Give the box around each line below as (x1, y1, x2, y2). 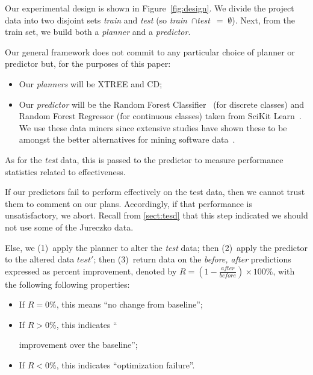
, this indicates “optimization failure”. (56, 359, 195, 371)
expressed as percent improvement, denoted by (5, 264, 177, 277)
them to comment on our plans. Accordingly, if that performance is (5, 197, 252, 209)
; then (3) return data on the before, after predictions (93, 253, 291, 265)
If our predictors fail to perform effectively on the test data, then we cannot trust (5, 185, 305, 198)
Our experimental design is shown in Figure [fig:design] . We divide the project (5, 2, 294, 14)
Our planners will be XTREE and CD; (19, 77, 163, 90)
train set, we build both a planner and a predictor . (5, 25, 191, 38)
